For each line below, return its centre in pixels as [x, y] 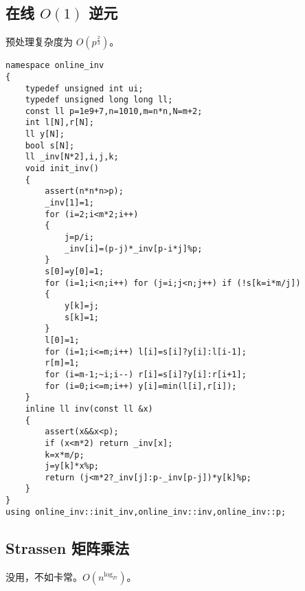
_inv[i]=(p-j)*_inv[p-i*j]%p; [133, 248]
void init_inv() [62, 169]
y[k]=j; [82, 305]
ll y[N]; [45, 134]
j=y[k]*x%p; [72, 466]
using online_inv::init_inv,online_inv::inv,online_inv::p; [146, 512]
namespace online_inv [55, 66]
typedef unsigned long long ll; [99, 100]
